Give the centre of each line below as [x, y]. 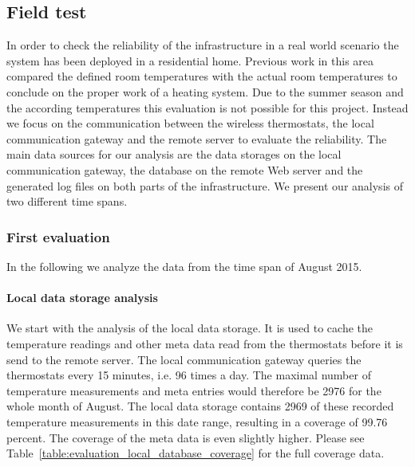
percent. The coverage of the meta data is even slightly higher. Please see [186, 437]
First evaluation [58, 236]
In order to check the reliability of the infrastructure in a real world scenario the [203, 45]
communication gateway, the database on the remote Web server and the [185, 169]
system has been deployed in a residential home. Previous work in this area [190, 60]
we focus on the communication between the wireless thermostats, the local [190, 123]
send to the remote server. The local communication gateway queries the [184, 359]
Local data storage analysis [82, 298]
